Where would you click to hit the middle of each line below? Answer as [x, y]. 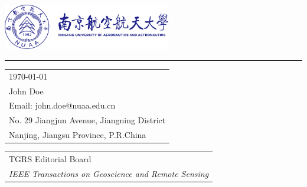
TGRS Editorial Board [50, 158]
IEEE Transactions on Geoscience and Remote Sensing [109, 173]
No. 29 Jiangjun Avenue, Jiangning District [87, 120]
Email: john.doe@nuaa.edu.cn [62, 105]
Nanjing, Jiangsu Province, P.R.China [78, 135]
